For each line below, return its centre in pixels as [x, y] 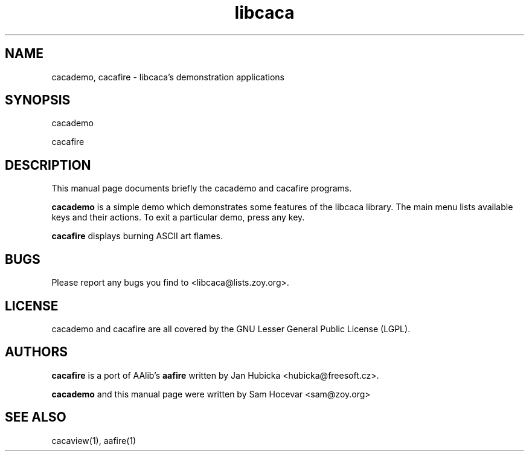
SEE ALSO [36, 417]
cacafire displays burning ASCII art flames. [137, 236]
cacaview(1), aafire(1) [94, 440]
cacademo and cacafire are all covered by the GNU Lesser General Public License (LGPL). [231, 329]
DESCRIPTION [48, 165]
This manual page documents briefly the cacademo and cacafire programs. [202, 188]
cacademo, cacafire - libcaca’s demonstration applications [168, 77]
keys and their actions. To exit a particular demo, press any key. [178, 217]
